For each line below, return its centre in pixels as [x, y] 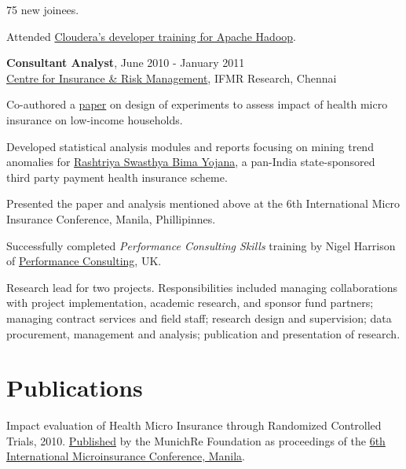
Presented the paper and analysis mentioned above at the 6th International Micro [203, 203]
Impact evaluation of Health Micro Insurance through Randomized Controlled [194, 425]
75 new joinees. [43, 9]
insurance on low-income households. [95, 119]
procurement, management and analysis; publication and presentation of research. [203, 333]
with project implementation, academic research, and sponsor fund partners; [190, 303]
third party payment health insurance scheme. [117, 177]
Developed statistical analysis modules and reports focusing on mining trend [190, 146]
